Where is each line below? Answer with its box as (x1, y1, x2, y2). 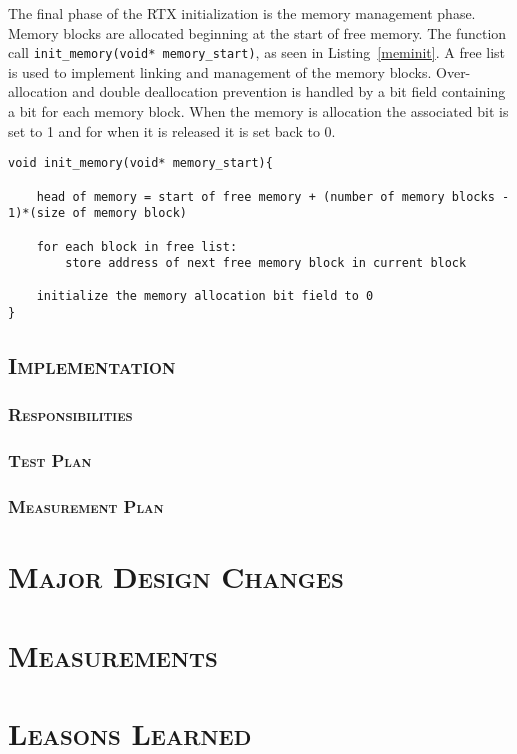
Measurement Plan (8, 494, 164, 519)
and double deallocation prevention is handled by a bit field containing (72, 81, 506, 102)
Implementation (8, 350, 176, 381)
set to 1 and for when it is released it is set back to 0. (8, 120, 336, 141)
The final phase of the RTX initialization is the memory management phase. (8, 3, 476, 23)
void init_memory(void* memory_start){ (8, 156, 273, 171)
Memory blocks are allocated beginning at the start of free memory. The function (8, 22, 507, 43)
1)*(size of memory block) (8, 206, 187, 221)
